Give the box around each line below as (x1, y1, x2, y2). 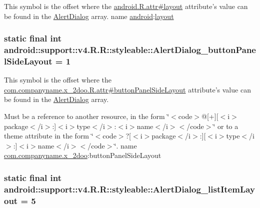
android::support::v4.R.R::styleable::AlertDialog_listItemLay (4, 182, 255, 195)
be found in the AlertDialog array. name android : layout (4, 10, 174, 21)
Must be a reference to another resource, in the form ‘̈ (4, 111, 169, 121)
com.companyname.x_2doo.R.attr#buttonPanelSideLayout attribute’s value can (4, 84, 251, 94)
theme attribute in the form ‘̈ (4, 130, 93, 141)
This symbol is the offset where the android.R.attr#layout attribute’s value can (4, 1, 248, 11)
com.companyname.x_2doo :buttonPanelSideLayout (4, 150, 161, 160)
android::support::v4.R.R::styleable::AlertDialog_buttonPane (4, 43, 256, 56)
